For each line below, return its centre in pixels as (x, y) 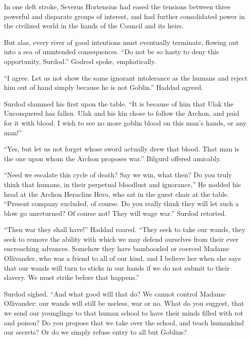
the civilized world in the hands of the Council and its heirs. (94, 26)
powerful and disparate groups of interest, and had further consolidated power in (125, 16)
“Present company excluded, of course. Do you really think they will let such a (121, 203)
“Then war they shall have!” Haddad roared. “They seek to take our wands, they (125, 229)
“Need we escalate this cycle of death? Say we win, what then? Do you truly (118, 175)
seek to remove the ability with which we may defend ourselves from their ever (121, 239)
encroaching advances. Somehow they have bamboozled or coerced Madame (117, 248)
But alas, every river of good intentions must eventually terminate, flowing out (121, 42)
